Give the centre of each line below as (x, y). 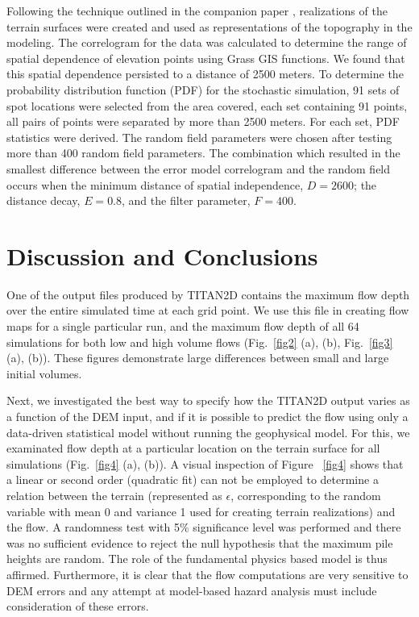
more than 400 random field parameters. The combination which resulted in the (203, 153)
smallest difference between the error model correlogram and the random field (199, 168)
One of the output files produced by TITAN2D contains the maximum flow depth (208, 294)
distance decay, (44, 200)
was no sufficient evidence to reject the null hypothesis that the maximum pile (200, 542)
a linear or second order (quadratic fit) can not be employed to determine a (193, 479)
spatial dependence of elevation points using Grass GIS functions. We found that (206, 58)
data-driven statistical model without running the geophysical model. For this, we (208, 432)
